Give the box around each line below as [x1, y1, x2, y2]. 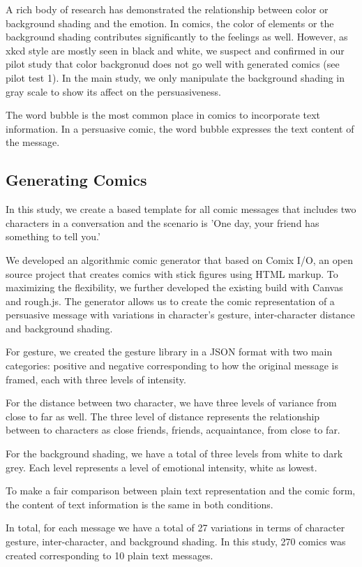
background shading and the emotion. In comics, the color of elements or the [6, 15, 334, 30]
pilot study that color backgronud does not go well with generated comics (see [6, 57, 340, 71]
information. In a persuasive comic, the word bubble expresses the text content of [6, 121, 354, 135]
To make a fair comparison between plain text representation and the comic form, [6, 483, 356, 498]
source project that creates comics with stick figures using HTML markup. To [6, 266, 338, 281]
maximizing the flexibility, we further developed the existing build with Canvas [6, 280, 343, 295]
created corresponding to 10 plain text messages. [6, 547, 213, 562]
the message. [6, 135, 60, 149]
